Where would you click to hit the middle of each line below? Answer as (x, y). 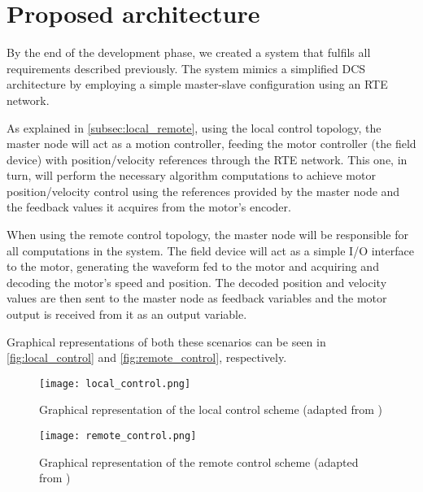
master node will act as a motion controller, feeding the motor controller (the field (211, 144)
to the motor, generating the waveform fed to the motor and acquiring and (193, 266)
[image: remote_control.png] (118, 436)
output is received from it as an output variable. (127, 314)
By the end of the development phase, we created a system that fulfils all (189, 52)
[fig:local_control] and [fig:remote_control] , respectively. (147, 357)
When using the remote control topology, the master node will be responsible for (208, 235)
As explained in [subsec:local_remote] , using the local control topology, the (194, 127)
